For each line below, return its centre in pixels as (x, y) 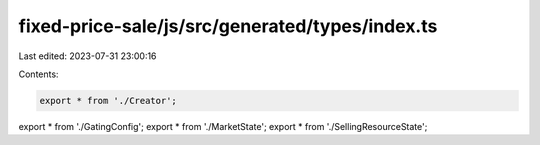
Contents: (38, 74)
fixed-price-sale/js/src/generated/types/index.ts (228, 26)
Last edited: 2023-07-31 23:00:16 (87, 56)
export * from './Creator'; (108, 100)
